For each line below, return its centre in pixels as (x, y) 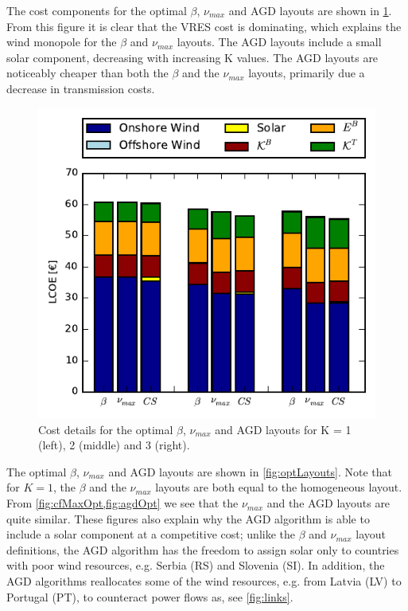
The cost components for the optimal (97, 10)
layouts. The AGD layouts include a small (279, 42)
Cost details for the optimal (106, 429)
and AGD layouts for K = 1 (283, 429)
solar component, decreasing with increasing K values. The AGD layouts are (192, 57)
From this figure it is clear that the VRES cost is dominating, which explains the (204, 26)
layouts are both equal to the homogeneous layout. (279, 487)
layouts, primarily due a (307, 73)
